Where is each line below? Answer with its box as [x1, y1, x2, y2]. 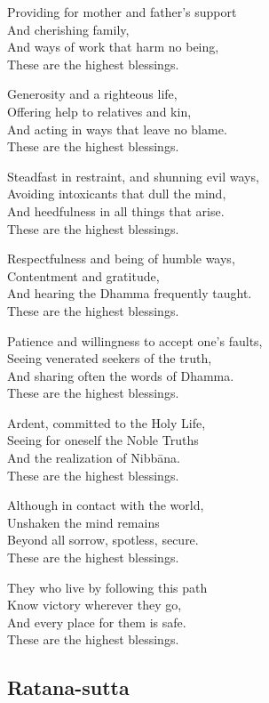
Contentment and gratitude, [7, 266, 160, 285]
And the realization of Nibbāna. [7, 448, 180, 467]
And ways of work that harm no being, [7, 37, 219, 56]
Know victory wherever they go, [7, 595, 182, 614]
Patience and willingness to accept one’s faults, [7, 331, 263, 350]
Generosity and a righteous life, [7, 85, 178, 103]
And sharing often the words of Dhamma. [7, 366, 234, 384]
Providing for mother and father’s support [7, 3, 237, 20]
